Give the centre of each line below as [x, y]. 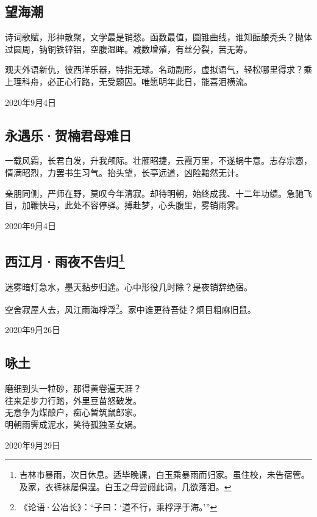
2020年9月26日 [33, 330]
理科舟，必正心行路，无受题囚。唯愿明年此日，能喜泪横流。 [133, 81]
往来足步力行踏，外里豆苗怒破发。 [73, 400]
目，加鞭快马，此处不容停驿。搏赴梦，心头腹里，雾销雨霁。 [124, 205]
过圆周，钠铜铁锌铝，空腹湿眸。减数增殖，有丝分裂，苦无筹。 [129, 49]
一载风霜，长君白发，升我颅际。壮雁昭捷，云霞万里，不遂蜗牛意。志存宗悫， [158, 160]
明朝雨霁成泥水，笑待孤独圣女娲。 [73, 424]
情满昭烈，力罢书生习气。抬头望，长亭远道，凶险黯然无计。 [124, 172]
